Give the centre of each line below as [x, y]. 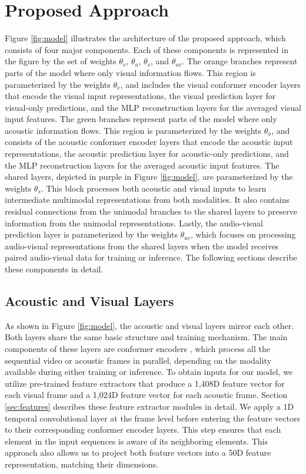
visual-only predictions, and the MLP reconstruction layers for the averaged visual [153, 107]
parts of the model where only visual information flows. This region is [130, 72]
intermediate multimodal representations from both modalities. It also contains [147, 200]
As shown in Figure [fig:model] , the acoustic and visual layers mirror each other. [149, 325]
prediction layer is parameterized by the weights [91, 234]
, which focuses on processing [243, 234]
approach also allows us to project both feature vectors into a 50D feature [138, 452]
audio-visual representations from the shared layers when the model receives [142, 246]
